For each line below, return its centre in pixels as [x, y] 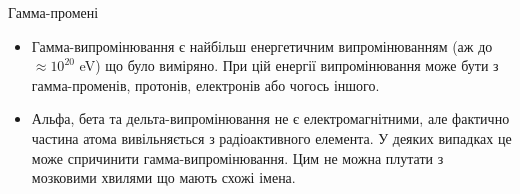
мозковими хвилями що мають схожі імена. [163, 177]
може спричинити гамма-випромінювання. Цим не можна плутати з [237, 157]
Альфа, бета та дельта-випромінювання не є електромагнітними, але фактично [270, 118]
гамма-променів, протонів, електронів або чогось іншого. [205, 84]
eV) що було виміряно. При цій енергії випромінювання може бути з [289, 65]
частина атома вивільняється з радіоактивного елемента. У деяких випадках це [271, 137]
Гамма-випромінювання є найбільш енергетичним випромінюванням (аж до [262, 45]
